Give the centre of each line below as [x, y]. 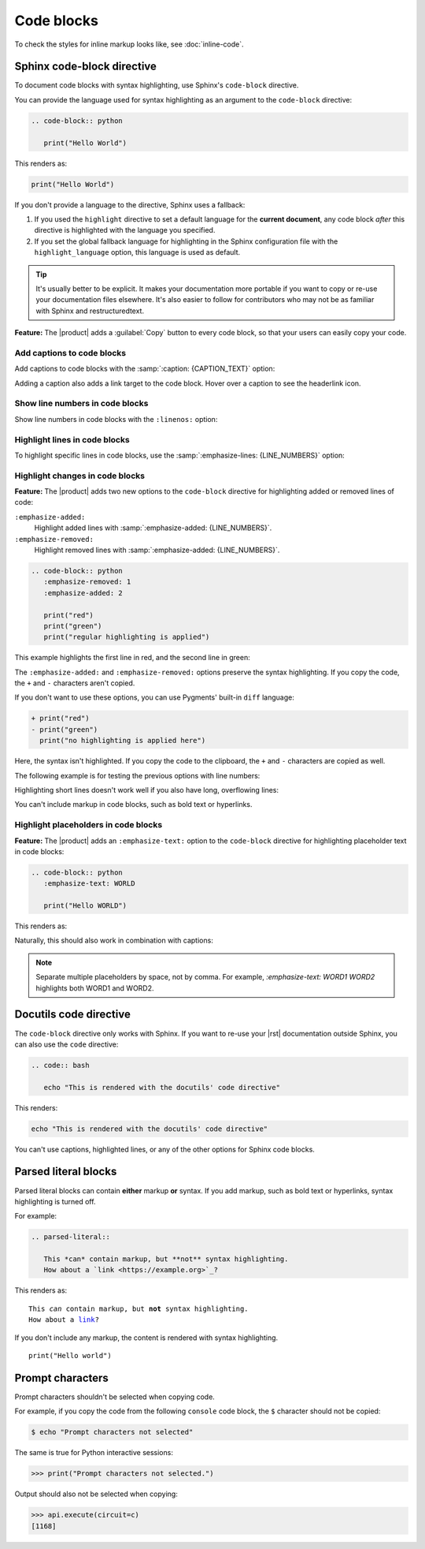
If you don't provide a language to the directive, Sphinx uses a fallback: [130, 204]
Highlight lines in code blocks [72, 439]
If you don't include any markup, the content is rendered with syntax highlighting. [146, 1338]
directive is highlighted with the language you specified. [125, 230]
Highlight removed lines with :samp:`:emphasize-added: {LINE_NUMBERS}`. [157, 550]
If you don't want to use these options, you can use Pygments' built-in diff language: [154, 697]
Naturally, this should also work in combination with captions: [114, 941]
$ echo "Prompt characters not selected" [112, 1432]
